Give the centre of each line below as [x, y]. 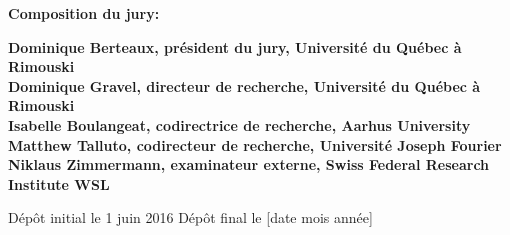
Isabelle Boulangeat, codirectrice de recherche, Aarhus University [239, 124]
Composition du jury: [84, 13]
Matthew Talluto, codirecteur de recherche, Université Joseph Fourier [255, 144]
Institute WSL [59, 183]
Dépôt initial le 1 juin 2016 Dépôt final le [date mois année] [190, 217]
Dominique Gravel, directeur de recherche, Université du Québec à [244, 85]
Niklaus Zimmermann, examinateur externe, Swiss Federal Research [249, 164]
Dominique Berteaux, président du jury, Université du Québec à [235, 46]
